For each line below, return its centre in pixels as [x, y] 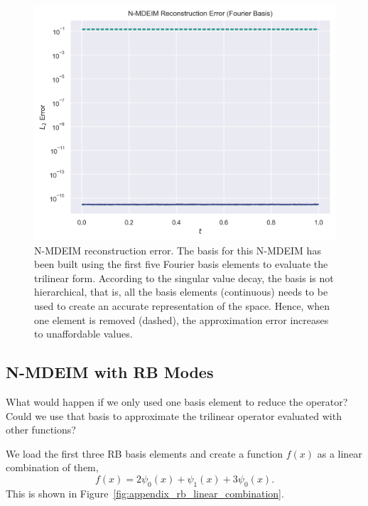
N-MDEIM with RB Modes [110, 372]
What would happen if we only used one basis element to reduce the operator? [177, 401]
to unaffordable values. [83, 334]
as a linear [340, 453]
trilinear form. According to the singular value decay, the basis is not [184, 278]
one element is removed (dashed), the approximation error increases [182, 319]
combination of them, [52, 467]
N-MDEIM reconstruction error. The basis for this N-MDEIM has [178, 250]
